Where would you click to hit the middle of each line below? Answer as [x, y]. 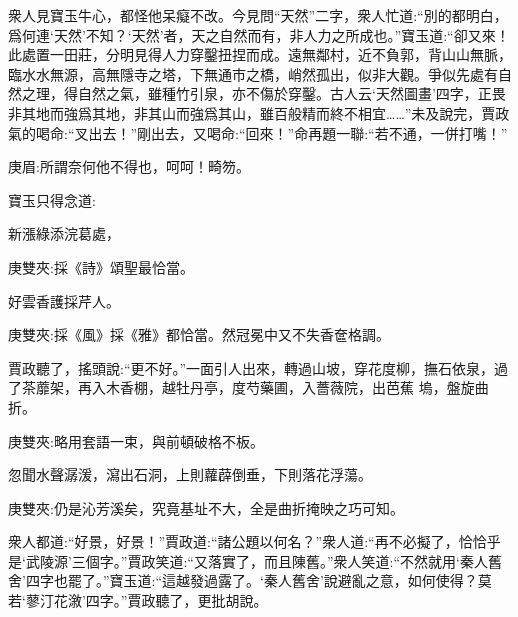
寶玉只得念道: [52, 199]
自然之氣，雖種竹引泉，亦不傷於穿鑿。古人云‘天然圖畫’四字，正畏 [291, 93]
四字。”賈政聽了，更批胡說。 [176, 600]
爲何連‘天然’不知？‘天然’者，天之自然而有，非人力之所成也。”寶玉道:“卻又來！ [259, 34]
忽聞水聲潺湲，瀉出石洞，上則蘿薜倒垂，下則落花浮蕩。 [190, 474]
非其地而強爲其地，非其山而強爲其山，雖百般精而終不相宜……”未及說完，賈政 [259, 112]
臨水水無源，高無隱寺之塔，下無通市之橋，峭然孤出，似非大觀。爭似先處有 [253, 73]
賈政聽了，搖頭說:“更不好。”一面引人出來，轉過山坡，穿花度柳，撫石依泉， [251, 367]
